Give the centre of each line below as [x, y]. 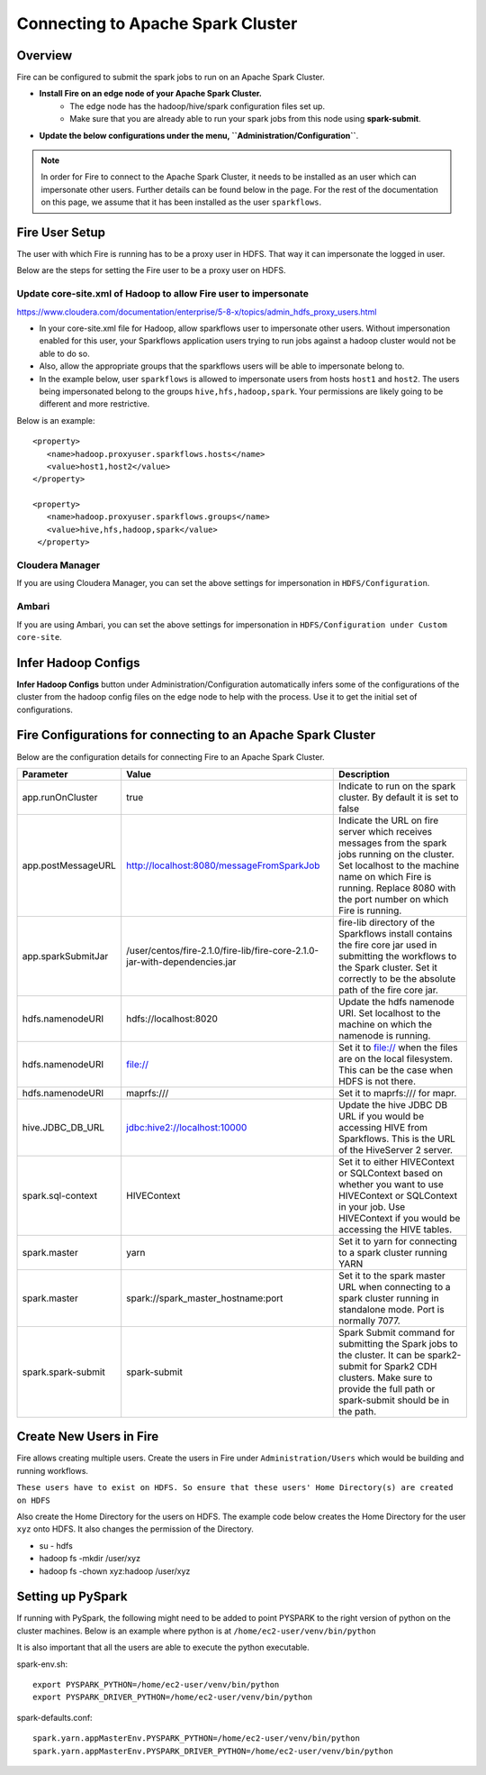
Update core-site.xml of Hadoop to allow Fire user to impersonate [163, 294]
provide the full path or [387, 1388]
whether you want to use [391, 1184]
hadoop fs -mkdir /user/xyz [90, 1559]
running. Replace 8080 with [397, 888]
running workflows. [53, 1470]
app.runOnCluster [60, 797]
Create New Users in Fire [88, 1436]
